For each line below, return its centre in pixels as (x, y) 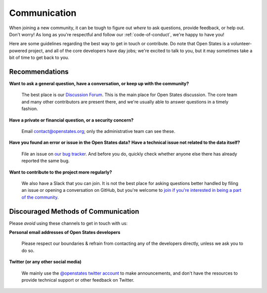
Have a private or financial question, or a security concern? (71, 120)
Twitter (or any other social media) (45, 262)
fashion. (30, 109)
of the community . (40, 197)
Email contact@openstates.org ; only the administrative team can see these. (98, 131)
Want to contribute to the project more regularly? (61, 172)
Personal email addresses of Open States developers (65, 232)
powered (18, 51)
